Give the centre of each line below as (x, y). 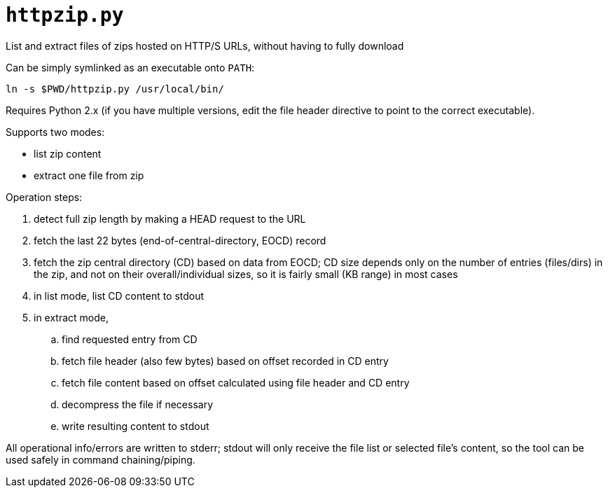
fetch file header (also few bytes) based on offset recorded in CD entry (225, 361)
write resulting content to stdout (136, 426)
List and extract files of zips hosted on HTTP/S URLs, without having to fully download (205, 46)
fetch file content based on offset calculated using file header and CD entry (236, 382)
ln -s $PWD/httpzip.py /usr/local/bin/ (115, 89)
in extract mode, (71, 317)
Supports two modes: (55, 132)
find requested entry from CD (130, 339)
